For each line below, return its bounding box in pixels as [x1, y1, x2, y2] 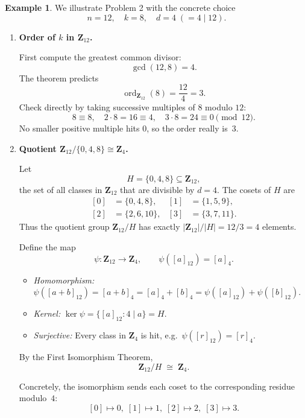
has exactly [139, 220, 180, 233]
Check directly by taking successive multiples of [19, 101, 195, 113]
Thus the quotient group [19, 220, 110, 233]
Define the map [19, 241, 76, 253]
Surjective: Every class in [33, 329, 126, 341]
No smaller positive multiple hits [19, 122, 140, 135]
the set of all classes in [19, 183, 102, 195]
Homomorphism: [33, 273, 95, 286]
